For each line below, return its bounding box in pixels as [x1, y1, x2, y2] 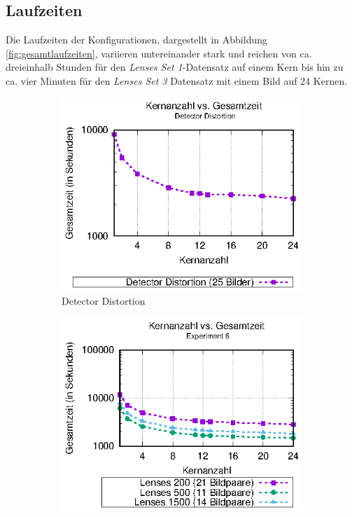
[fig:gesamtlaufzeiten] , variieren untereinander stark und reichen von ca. [6, 46, 312, 60]
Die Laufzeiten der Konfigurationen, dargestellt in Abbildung [6, 32, 267, 47]
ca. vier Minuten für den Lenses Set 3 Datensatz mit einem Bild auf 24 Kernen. [6, 73, 348, 88]
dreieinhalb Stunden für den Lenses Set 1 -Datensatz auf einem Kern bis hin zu [6, 60, 344, 74]
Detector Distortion [62, 294, 146, 308]
